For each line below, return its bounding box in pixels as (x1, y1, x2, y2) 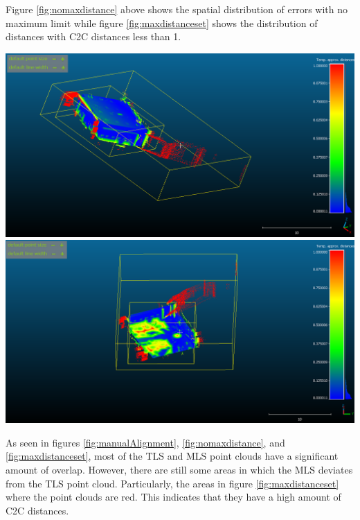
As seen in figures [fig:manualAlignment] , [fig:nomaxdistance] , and (6, 435, 285, 449)
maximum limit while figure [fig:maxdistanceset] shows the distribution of (6, 15, 318, 30)
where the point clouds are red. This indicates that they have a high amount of (6, 489, 341, 504)
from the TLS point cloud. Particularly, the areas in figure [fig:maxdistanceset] (6, 476, 339, 490)
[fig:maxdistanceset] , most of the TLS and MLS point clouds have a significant (6, 449, 339, 463)
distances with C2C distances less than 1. (6, 29, 181, 44)
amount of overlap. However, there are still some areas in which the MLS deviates (6, 462, 353, 477)
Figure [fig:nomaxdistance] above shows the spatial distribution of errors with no (6, 2, 348, 16)
